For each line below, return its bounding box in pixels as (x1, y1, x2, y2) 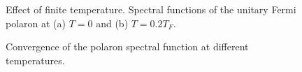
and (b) (96, 15, 129, 30)
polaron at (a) (6, 15, 66, 30)
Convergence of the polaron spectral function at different (6, 39, 249, 54)
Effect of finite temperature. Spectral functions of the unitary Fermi (6, 2, 296, 16)
